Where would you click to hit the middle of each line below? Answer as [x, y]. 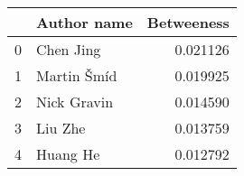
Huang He [68, 154]
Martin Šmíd [77, 75]
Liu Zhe [61, 128]
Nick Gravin [75, 102]
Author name [84, 22]
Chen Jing [69, 49]
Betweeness [188, 22]
